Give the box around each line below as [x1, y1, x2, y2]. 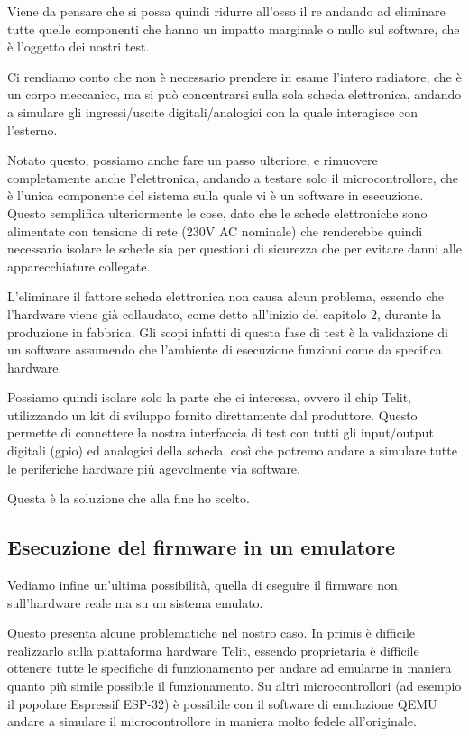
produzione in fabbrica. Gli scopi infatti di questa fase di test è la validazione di [7, 322, 448, 341]
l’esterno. [7, 120, 58, 139]
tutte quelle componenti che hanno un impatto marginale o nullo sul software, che [7, 19, 460, 38]
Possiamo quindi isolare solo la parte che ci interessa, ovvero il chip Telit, [7, 388, 411, 407]
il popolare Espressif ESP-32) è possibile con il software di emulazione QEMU [7, 694, 437, 713]
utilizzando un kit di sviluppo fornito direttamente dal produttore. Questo [7, 405, 418, 424]
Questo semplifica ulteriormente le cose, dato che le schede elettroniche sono [7, 203, 428, 222]
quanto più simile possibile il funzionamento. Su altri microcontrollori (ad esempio [7, 676, 462, 695]
